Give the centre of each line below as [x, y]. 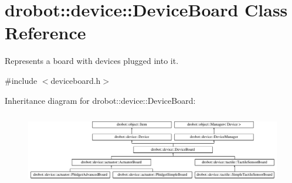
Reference [45, 33]
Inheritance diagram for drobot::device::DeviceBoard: [100, 100]
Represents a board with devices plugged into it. [92, 61]
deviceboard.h [76, 80]
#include [21, 80]
